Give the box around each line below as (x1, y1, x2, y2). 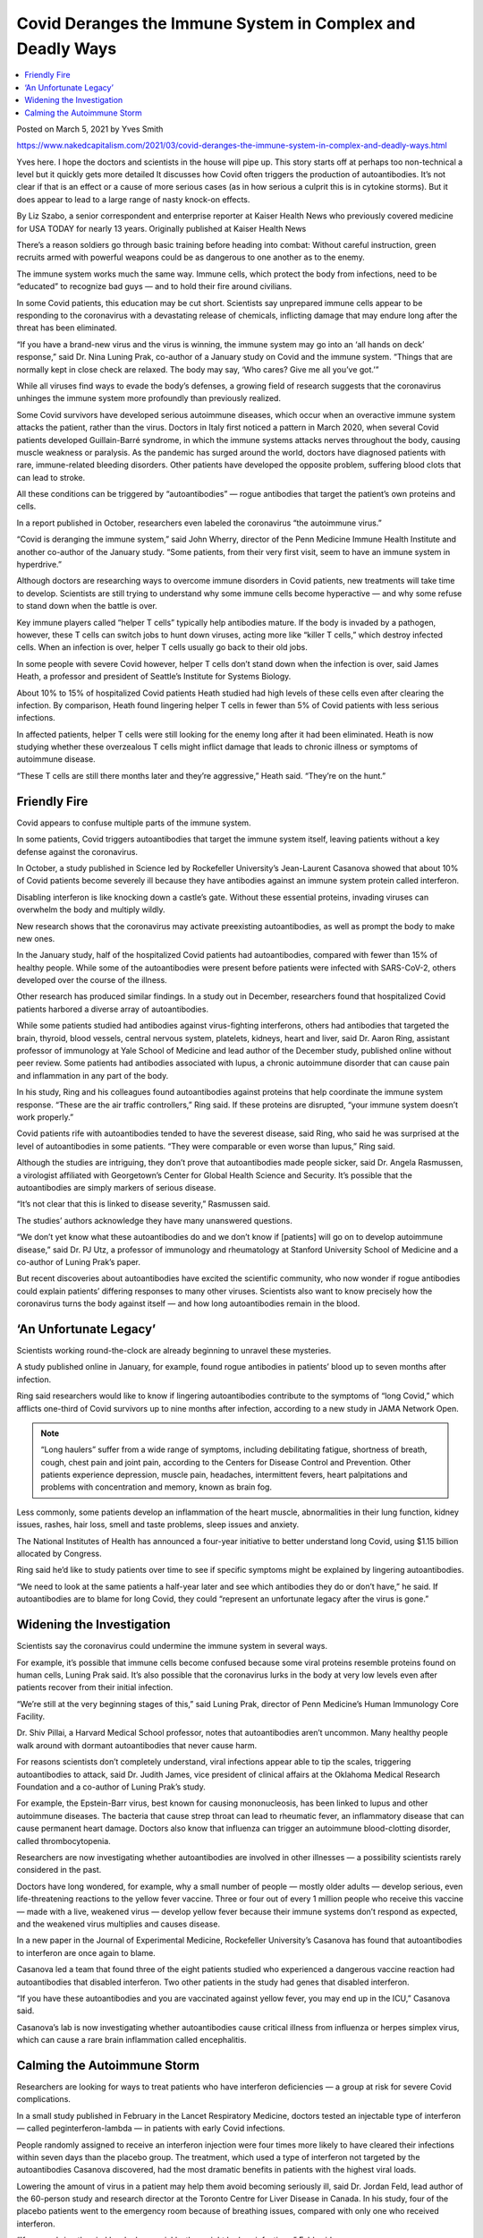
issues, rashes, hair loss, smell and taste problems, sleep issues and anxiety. (16, 1519, 300, 1530)
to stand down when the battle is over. (16, 601, 158, 611)
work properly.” (16, 1111, 74, 1123)
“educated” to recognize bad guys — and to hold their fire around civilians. (16, 281, 292, 292)
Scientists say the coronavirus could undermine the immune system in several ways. (16, 1641, 328, 1652)
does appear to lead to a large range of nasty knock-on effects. (16, 193, 250, 205)
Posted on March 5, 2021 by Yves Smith (16, 124, 164, 134)
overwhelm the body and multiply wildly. (16, 904, 165, 915)
